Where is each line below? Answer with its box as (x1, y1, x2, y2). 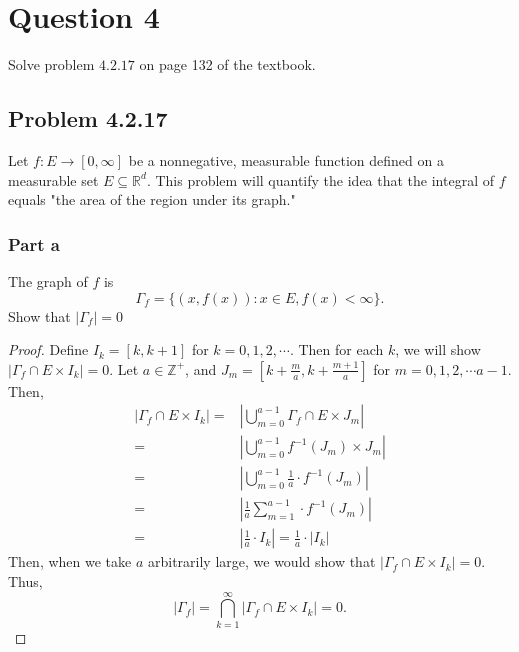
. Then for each (289, 339, 384, 360)
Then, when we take (8, 551, 132, 572)
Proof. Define (8, 339, 89, 360)
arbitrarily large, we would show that (147, 551, 376, 572)
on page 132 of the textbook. (139, 54, 316, 75)
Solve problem (8, 54, 95, 75)
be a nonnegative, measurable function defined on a (128, 149, 444, 170)
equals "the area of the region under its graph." (8, 189, 296, 210)
